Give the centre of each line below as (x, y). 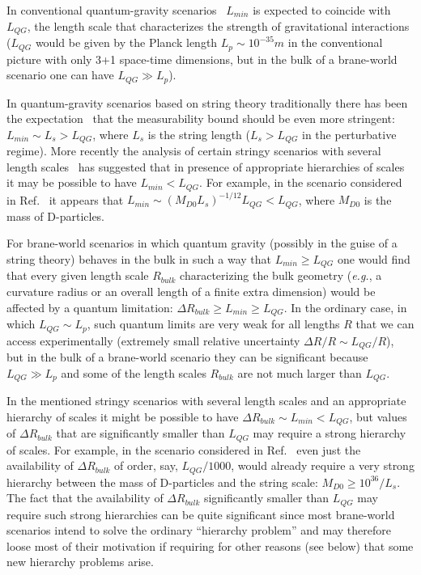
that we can (385, 324)
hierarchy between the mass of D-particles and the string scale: (162, 482)
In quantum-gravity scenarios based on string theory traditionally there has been (207, 102)
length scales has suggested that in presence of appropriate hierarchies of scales (206, 166)
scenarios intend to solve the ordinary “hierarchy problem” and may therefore (199, 530)
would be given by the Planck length (126, 42)
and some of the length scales (134, 372)
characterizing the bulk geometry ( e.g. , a (281, 275)
